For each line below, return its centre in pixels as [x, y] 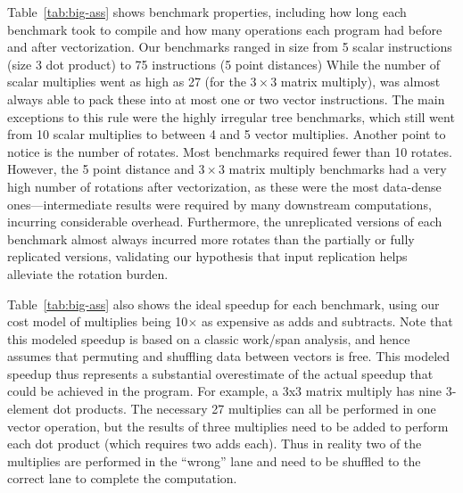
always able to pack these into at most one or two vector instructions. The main [226, 99]
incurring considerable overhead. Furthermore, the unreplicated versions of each [225, 222]
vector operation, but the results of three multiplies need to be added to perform [228, 426]
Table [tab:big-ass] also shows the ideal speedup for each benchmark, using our [223, 304]
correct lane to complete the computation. [122, 478]
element [29, 409]
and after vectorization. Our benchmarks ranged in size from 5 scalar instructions [230, 47]
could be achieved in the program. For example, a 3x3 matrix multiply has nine [224, 391]
